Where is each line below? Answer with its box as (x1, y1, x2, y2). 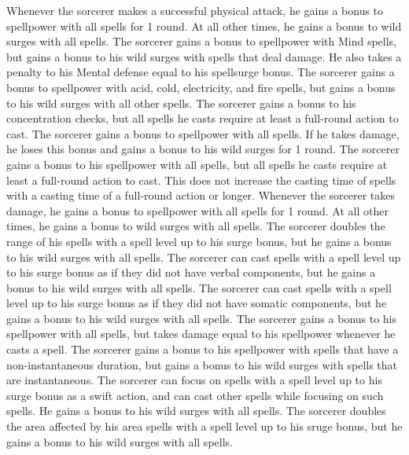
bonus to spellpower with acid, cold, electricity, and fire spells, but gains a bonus (6, 79, 396, 95)
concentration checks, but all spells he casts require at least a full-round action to (6, 110, 399, 127)
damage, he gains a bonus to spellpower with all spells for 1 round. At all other (6, 202, 389, 218)
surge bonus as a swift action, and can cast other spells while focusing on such (6, 387, 384, 403)
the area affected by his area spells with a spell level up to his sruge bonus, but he (6, 418, 403, 435)
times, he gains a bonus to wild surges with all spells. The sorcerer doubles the (6, 218, 385, 234)
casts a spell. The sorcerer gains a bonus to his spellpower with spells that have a (6, 341, 399, 358)
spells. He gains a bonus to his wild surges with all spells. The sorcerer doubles (6, 402, 386, 419)
